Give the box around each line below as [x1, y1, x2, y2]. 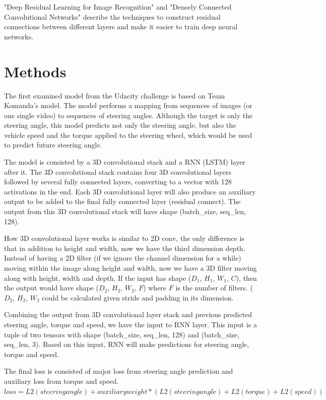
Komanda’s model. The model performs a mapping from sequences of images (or [4, 100, 252, 111]
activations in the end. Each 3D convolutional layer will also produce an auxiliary [4, 186, 256, 196]
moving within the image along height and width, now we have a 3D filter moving [4, 263, 257, 273]
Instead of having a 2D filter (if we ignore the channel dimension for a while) [4, 253, 241, 263]
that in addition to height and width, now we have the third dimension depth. [4, 242, 245, 253]
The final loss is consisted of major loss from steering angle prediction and [4, 366, 233, 376]
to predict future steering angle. [4, 139, 102, 150]
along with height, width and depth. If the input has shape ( [4, 272, 191, 283]
